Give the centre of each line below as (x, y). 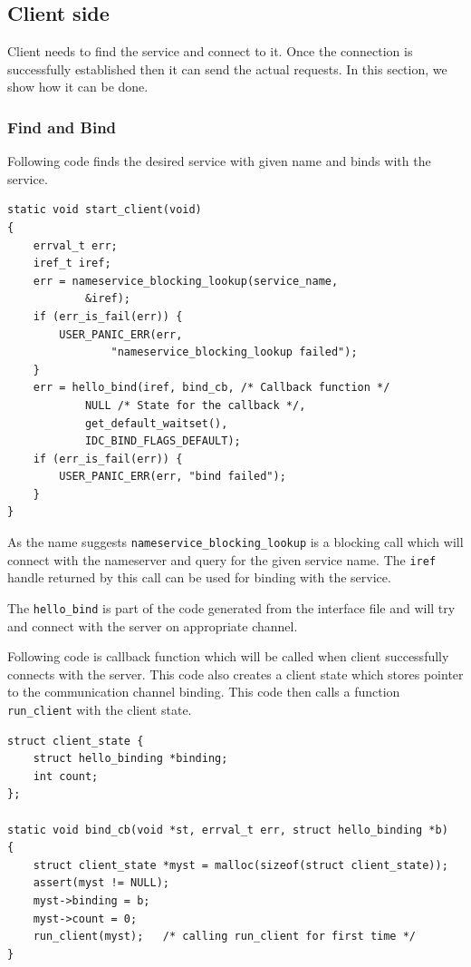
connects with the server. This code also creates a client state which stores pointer (235, 674)
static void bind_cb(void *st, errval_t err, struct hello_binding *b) (228, 830)
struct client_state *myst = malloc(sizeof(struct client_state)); (240, 865)
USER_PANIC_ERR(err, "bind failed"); (173, 477)
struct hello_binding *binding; (130, 759)
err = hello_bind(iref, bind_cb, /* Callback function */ (211, 388)
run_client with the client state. (100, 710)
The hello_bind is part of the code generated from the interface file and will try (231, 607)
